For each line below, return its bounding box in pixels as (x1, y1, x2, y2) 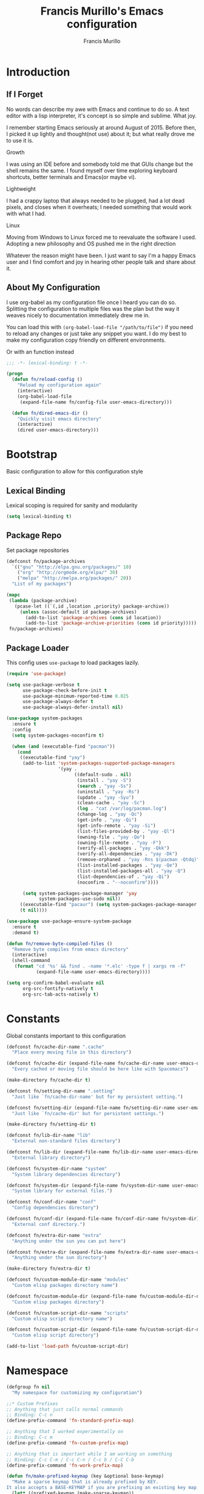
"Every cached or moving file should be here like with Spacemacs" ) (12, 1066, 189, 1072)
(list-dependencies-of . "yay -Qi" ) (76, 873, 170, 880)
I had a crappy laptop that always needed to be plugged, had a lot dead (6, 197, 185, 204)
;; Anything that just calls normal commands (6, 1406, 123, 1412)
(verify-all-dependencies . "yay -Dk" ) (76, 851, 178, 857)
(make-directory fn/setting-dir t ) (6, 1121, 97, 1128)
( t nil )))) (19, 907, 47, 913)
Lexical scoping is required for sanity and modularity (6, 501, 138, 509)
